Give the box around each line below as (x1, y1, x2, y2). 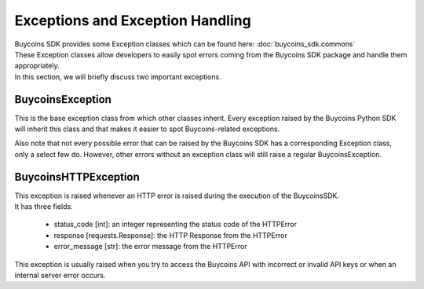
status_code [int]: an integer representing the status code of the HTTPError (53, 220, 298, 229)
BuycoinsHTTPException (14, 170, 141, 184)
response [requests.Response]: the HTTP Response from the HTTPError (53, 230, 288, 240)
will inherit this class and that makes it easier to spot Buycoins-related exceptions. (14, 124, 280, 134)
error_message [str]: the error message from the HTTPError (53, 242, 247, 251)
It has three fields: (14, 202, 74, 211)
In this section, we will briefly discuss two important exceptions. (14, 71, 221, 82)
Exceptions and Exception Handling (14, 12, 251, 29)
